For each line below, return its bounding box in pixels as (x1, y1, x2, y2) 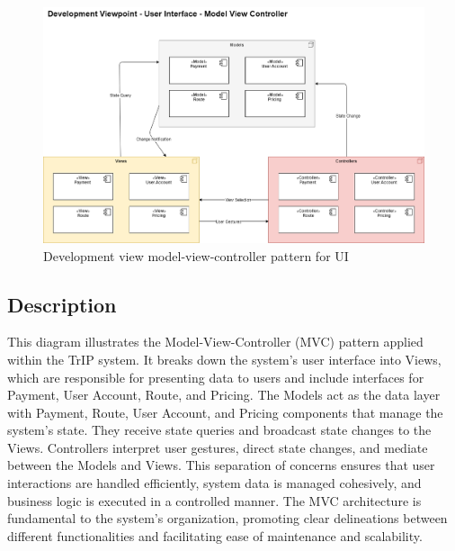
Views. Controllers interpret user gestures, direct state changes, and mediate (7, 438, 428, 456)
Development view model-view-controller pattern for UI (43, 246, 349, 265)
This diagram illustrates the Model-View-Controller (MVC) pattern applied (7, 332, 424, 351)
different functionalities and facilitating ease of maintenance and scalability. (7, 526, 423, 545)
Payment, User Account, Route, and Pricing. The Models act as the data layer (7, 385, 441, 404)
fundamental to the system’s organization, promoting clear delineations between (7, 509, 448, 528)
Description (7, 290, 117, 318)
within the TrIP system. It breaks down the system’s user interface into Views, (7, 349, 442, 368)
